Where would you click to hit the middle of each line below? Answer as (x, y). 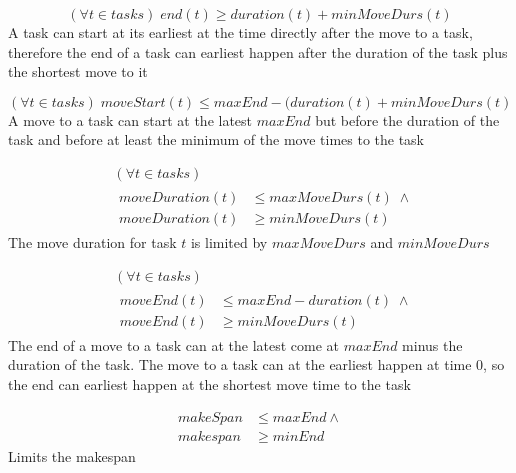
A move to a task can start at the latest (130, 119)
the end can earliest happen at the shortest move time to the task (209, 384)
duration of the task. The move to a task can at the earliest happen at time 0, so (256, 364)
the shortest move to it (78, 71)
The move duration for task (92, 242)
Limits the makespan (72, 455)
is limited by (229, 242)
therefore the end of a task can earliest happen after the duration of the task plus (258, 51)
